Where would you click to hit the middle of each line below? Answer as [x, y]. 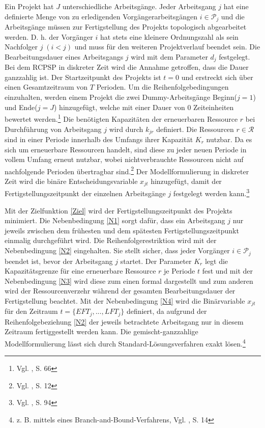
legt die [216, 261]
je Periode [180, 271]
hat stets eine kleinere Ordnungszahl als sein [169, 36]
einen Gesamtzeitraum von [46, 87]
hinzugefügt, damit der [186, 181]
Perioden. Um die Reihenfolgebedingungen [163, 87]
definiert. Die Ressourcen [195, 129]
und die [233, 16]
